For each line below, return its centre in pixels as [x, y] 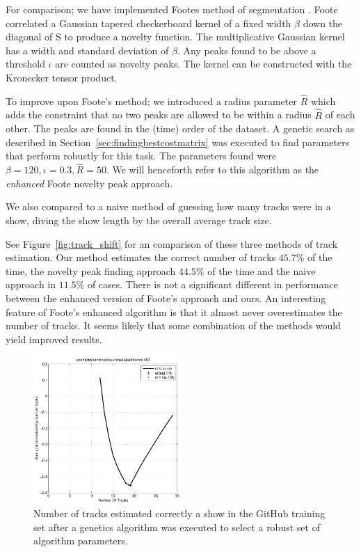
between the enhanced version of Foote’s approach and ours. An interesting [166, 298]
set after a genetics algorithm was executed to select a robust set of [177, 527]
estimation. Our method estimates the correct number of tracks [141, 257]
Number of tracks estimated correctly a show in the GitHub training [179, 513]
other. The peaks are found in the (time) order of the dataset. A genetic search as [180, 128]
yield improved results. [54, 339]
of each [340, 115]
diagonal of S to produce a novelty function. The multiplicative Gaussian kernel [175, 37]
